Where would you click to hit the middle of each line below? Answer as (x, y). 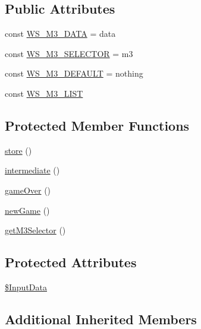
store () (18, 150)
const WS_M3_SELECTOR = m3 (69, 53)
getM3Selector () (35, 230)
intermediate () (32, 170)
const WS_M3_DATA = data (60, 34)
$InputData (26, 287)
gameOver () (28, 190)
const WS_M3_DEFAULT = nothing (74, 73)
